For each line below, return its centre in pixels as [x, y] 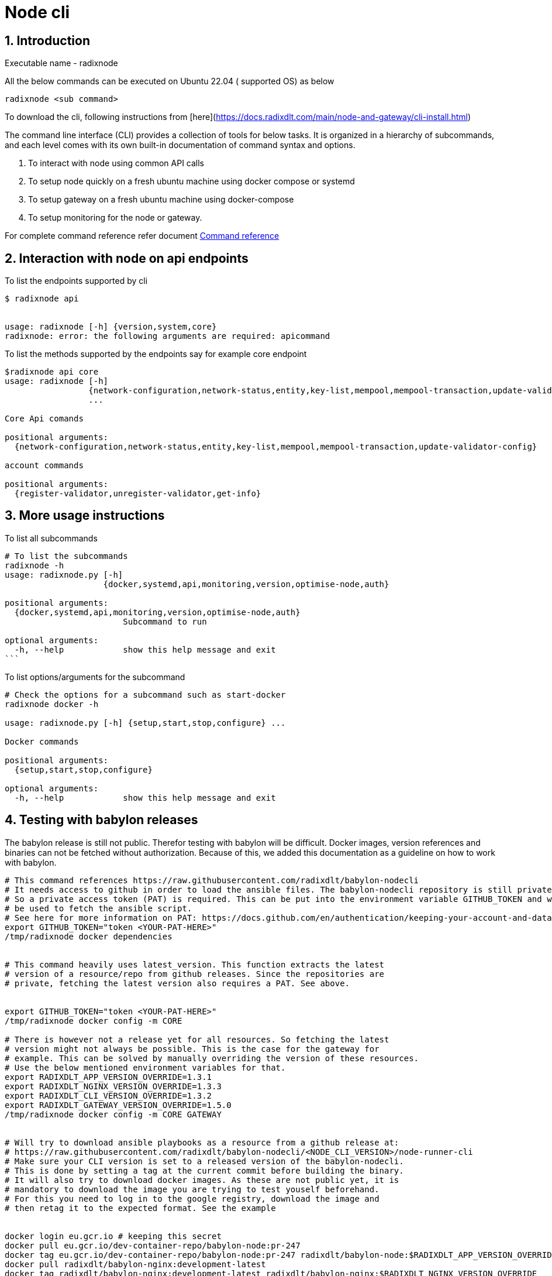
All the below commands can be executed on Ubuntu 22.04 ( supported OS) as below [170, 81]
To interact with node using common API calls [116, 163]
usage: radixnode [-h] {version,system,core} [111, 327]
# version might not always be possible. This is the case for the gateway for [192, 1049]
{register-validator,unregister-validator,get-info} [138, 494]
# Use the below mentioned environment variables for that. [145, 1067]
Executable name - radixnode [61, 63]
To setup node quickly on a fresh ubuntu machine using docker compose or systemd [192, 181]
